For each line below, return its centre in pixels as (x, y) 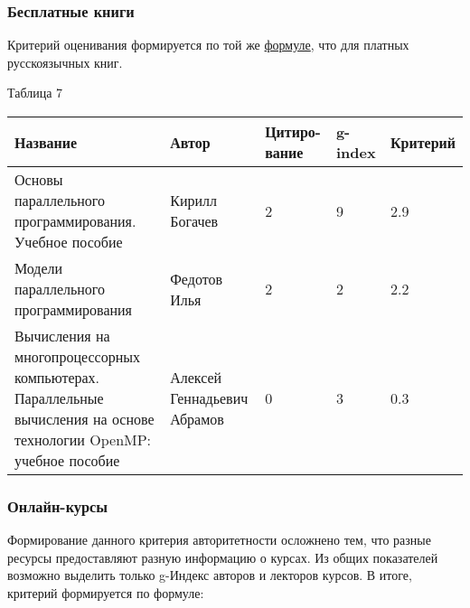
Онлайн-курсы (58, 505)
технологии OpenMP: (83, 440)
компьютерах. (57, 377)
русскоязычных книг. (65, 62)
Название (46, 142)
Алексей (196, 377)
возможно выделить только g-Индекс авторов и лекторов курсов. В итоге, (210, 575)
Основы (39, 179)
